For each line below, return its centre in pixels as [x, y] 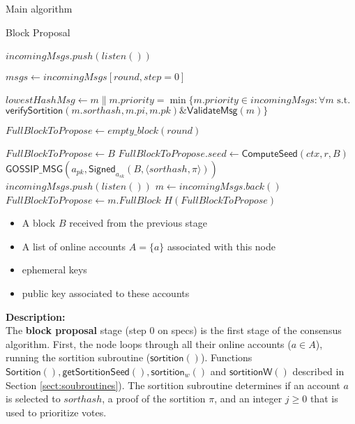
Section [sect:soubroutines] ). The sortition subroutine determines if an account [173, 385]
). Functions [226, 357]
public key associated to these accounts [106, 293]
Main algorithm [39, 8]
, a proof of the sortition [154, 399]
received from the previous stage [138, 223]
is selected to [33, 399]
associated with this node [222, 246]
